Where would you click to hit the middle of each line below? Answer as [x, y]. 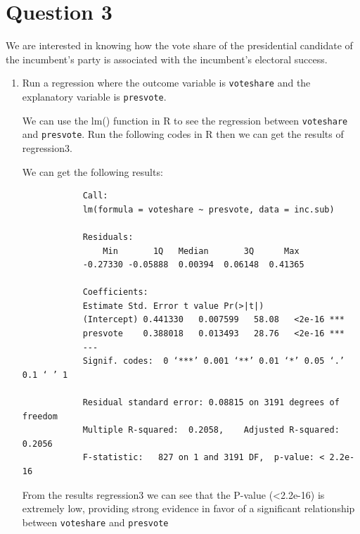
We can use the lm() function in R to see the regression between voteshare [185, 120]
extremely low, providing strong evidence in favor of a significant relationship [188, 508]
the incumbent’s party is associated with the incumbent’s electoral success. [167, 59]
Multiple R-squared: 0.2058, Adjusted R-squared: [211, 430]
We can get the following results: [92, 171]
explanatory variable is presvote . [94, 96]
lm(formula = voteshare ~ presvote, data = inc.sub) [208, 209]
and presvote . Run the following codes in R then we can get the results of [183, 134]
